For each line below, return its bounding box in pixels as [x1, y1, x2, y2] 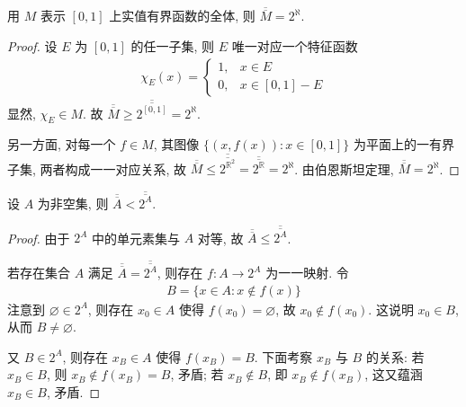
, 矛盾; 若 [170, 365, 224, 384]
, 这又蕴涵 [364, 365, 423, 384]
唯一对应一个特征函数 [231, 37, 358, 56]
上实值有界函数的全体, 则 [109, 6, 255, 25]
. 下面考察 [254, 347, 313, 366]
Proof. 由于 [7, 228, 70, 247]
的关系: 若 [365, 347, 425, 366]
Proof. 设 [7, 37, 58, 56]
